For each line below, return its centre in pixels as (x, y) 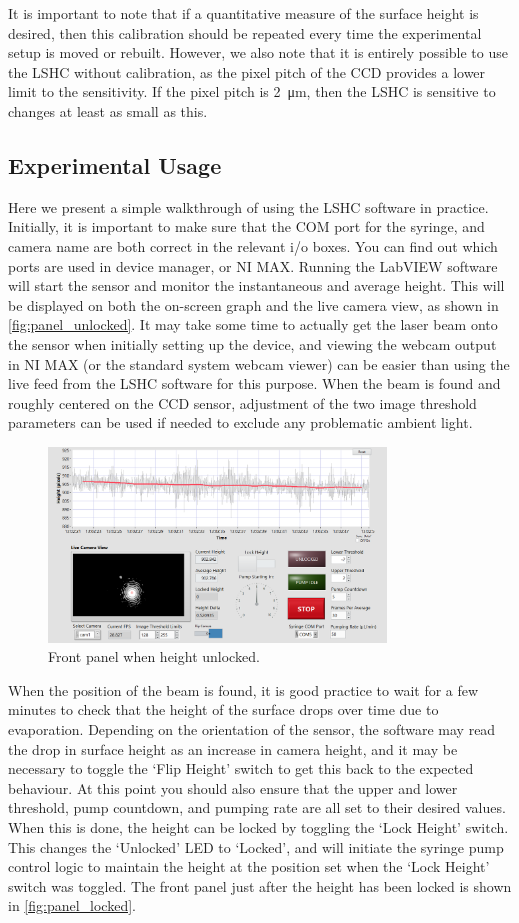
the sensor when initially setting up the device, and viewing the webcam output (252, 343)
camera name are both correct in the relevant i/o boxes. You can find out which (253, 245)
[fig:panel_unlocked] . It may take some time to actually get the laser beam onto (253, 324)
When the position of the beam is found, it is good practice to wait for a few (243, 689)
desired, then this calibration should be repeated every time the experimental (245, 32)
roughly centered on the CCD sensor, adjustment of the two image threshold (242, 402)
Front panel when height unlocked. (154, 656)
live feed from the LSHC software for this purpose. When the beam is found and (254, 383)
